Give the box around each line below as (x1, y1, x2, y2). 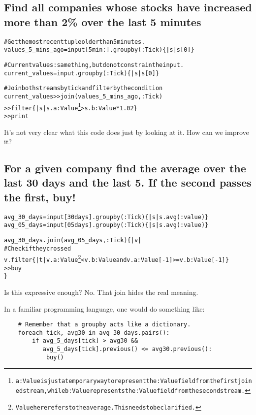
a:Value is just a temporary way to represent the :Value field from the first (15, 378, 238, 385)
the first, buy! (4, 189, 76, 204)
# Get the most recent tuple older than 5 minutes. (4, 38, 145, 45)
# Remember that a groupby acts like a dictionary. (18, 321, 191, 328)
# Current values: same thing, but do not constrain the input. (4, 61, 184, 68)
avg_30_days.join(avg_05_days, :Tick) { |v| (4, 236, 142, 244)
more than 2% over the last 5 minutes (4, 14, 201, 29)
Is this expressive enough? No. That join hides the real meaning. (4, 287, 198, 297)
